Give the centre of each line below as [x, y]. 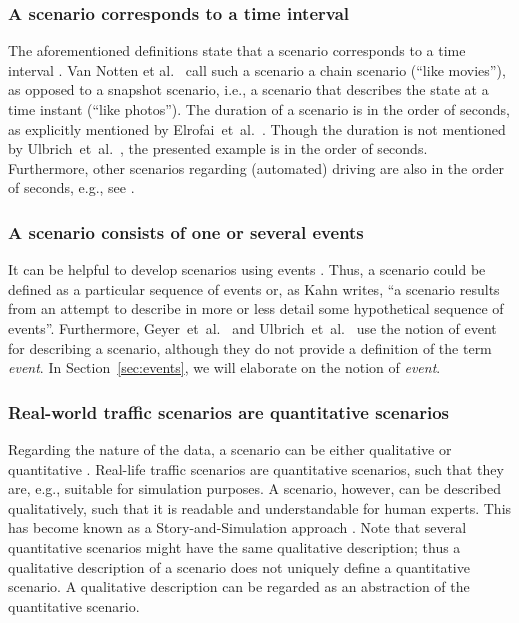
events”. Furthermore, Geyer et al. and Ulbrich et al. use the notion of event [252, 327]
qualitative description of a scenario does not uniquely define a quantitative [239, 566]
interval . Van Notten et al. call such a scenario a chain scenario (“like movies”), [257, 69]
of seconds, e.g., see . [71, 187]
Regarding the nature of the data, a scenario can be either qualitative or [230, 448]
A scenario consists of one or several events [186, 231]
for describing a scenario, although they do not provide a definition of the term [250, 347]
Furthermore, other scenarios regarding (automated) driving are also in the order [256, 167]
